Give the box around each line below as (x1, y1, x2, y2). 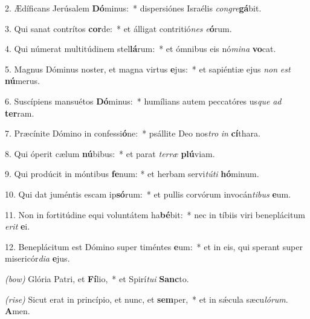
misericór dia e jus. (5, 252, 70, 265)
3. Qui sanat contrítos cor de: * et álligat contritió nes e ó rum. (5, 22, 232, 34)
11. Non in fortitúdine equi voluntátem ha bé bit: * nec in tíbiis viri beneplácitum (5, 208, 305, 221)
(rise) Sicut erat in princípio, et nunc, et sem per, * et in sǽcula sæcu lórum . (5, 292, 288, 305)
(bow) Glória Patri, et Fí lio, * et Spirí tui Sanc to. (5, 272, 189, 285)
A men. (5, 304, 30, 317)
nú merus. (5, 74, 40, 87)
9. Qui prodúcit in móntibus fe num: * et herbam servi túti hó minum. (5, 167, 259, 180)
